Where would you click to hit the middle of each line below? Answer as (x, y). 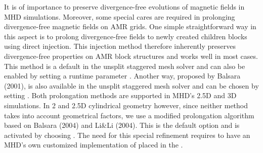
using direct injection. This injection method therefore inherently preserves (120, 46)
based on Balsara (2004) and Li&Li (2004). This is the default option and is (122, 125)
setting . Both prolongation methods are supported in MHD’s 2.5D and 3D (120, 95)
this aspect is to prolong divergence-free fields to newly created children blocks (126, 36)
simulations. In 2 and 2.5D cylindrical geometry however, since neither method (126, 105)
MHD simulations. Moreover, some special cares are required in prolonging (120, 16)
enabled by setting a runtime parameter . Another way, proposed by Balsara (122, 76)
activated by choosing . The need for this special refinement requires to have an (127, 135)
